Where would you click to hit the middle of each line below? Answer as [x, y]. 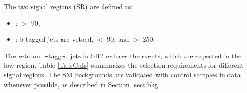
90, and [118, 39]
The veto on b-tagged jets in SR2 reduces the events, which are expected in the [123, 55]
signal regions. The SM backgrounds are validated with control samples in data [122, 74]
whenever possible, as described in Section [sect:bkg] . [83, 84]
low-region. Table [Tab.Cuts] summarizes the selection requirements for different [124, 65]
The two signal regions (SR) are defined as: [69, 6]
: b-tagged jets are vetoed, [54, 39]
